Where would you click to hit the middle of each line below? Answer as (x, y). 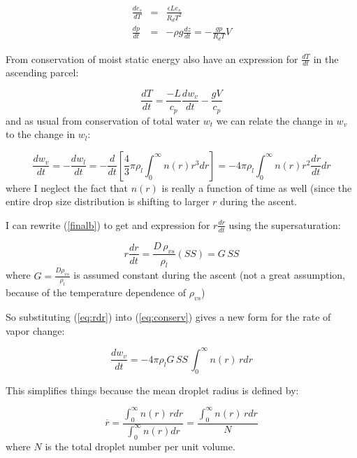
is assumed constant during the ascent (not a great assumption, (209, 275)
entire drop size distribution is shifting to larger (108, 201)
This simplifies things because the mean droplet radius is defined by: (152, 390)
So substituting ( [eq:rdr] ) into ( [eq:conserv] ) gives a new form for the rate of (168, 317)
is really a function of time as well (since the (257, 187)
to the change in (41, 134)
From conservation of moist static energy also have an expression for (152, 58)
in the (326, 58)
